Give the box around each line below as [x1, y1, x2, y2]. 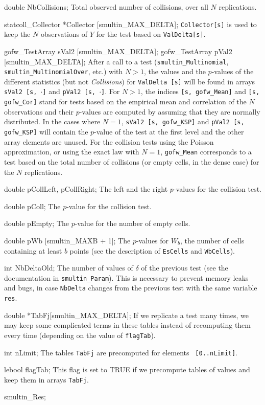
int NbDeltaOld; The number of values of [4, 262, 133, 273]
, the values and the [143, 66, 206, 77]
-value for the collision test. [66, 200, 152, 211]
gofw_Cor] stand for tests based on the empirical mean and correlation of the [4, 96, 247, 107]
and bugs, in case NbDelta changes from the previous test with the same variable [4, 282, 257, 293]
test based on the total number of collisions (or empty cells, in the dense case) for [4, 156, 259, 167]
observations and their [4, 106, 74, 117]
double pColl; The [4, 200, 61, 211]
